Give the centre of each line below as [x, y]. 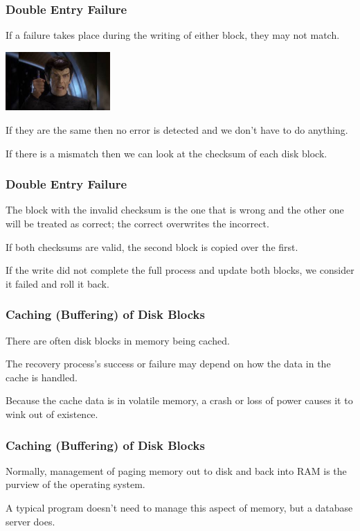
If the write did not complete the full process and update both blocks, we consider [180, 270]
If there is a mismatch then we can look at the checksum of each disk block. [166, 153]
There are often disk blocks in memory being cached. [118, 340]
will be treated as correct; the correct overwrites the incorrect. [137, 224]
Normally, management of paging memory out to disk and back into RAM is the [176, 470]
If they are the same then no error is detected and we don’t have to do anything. [177, 130]
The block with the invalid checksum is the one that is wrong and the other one [175, 210]
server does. [30, 521]
